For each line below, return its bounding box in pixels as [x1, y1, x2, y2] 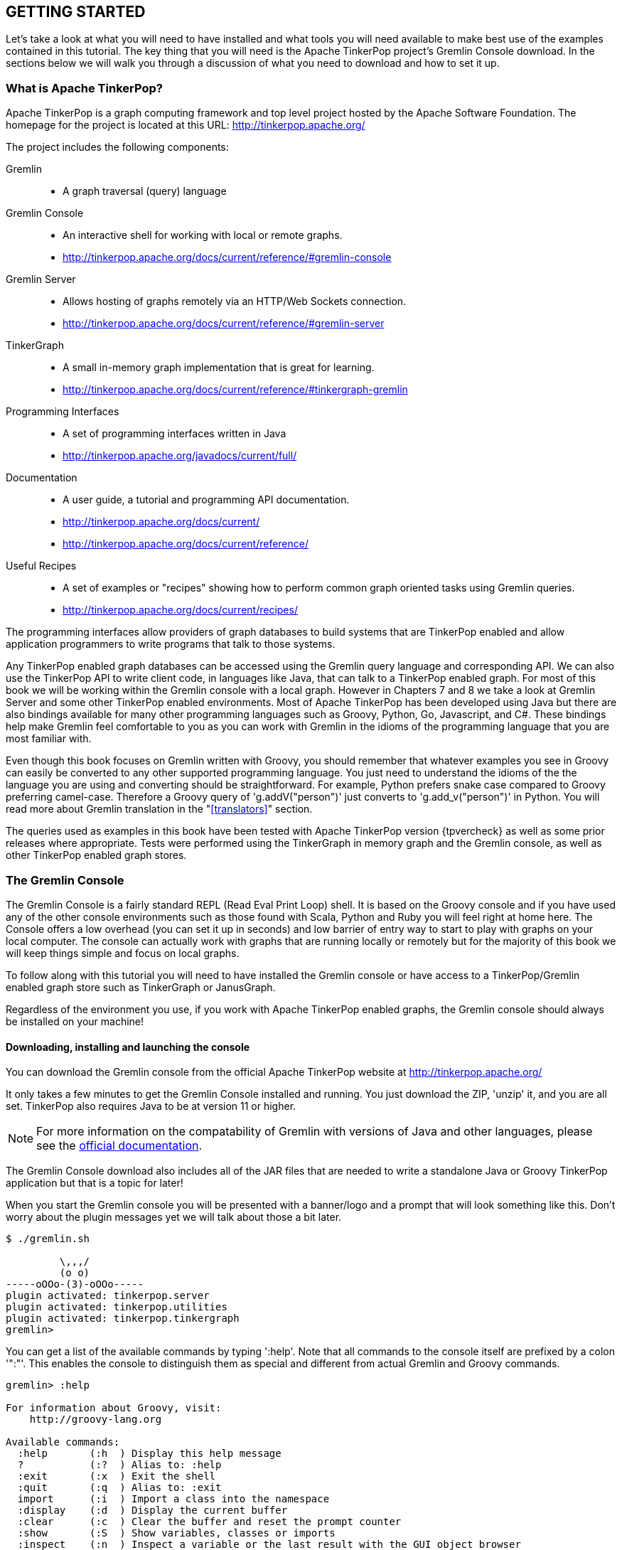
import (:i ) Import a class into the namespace [17, 1493, 330, 1505]
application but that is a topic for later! [6, 1177, 183, 1190]
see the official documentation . [36, 1138, 203, 1153]
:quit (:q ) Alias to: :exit [17, 1482, 222, 1494]
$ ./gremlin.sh [6, 1233, 90, 1245]
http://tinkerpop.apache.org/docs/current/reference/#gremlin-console [63, 251, 392, 264]
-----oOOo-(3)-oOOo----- [6, 1278, 144, 1290]
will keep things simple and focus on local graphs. [6, 946, 240, 959]
